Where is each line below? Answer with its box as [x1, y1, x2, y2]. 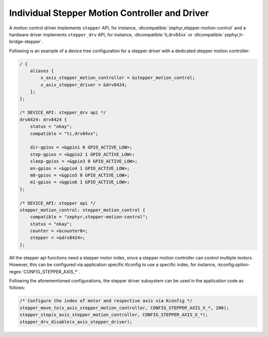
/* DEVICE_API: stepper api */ [19, 200, 96, 206]
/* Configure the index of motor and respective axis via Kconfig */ [19, 298, 193, 304]
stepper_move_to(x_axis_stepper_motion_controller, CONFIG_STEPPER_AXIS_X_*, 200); [19, 305, 229, 311]
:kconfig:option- [217, 261, 250, 268]
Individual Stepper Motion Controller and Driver [9, 7, 209, 18]
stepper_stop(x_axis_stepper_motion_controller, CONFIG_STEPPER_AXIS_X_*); [19, 312, 208, 318]
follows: [9, 285, 25, 291]
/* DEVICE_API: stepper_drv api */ [19, 110, 106, 115]
